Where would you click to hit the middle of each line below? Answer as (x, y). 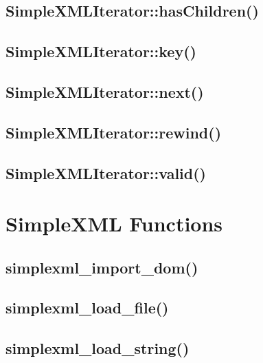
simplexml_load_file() (87, 308)
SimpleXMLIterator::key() (101, 51)
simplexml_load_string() (98, 348)
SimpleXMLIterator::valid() (106, 173)
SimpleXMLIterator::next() (105, 91)
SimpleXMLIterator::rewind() (114, 132)
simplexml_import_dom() (102, 267)
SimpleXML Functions (114, 224)
